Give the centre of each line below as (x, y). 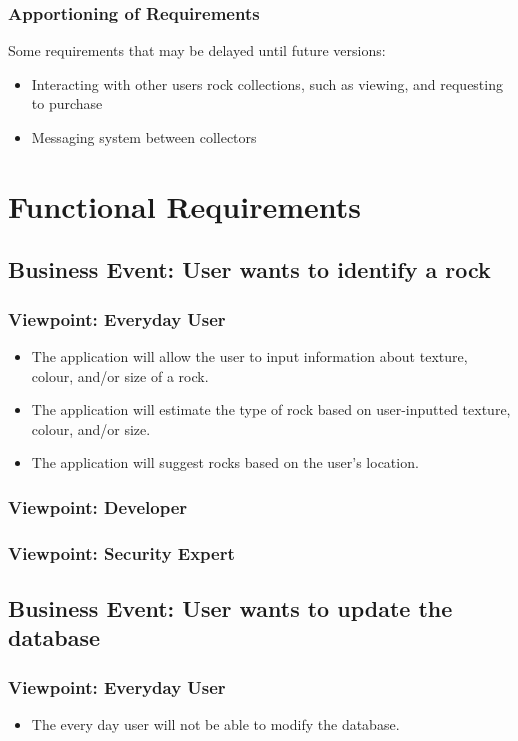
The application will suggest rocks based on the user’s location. (225, 462)
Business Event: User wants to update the (230, 608)
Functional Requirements (184, 205)
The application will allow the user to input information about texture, (249, 355)
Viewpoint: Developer (98, 506)
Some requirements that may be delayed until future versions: (197, 50)
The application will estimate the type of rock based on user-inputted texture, (271, 409)
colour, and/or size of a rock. (120, 375)
